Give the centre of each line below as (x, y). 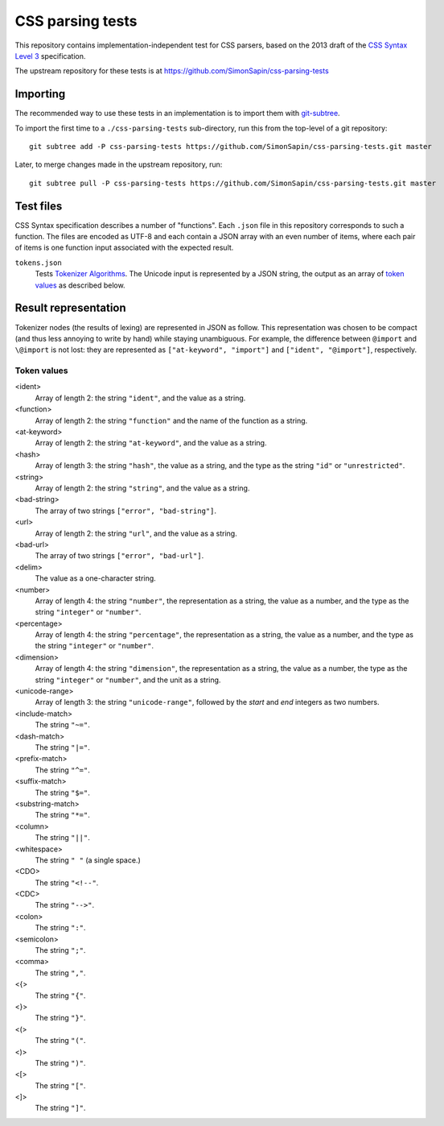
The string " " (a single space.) (88, 860)
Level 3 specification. (50, 56)
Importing (40, 94)
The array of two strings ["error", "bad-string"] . (126, 511)
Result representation (70, 308)
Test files (39, 206)
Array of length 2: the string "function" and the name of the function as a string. (171, 420)
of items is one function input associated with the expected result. (124, 248)
